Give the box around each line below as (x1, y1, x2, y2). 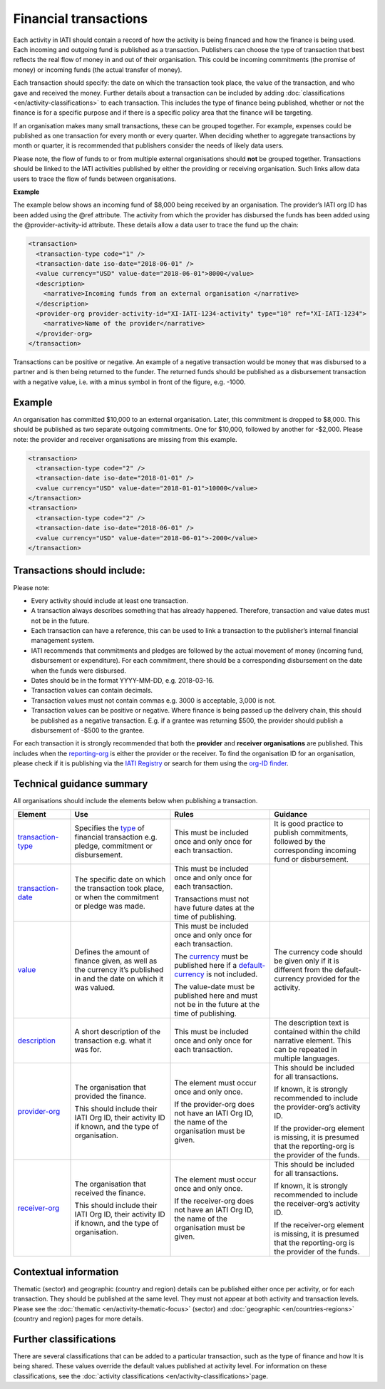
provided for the (305, 974, 360, 983)
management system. (31, 636, 95, 645)
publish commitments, (274, 827, 349, 837)
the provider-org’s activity (274, 1102, 361, 1112)
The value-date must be (174, 982, 255, 992)
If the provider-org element (274, 1123, 365, 1133)
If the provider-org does (174, 1100, 255, 1110)
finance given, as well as (74, 956, 158, 966)
